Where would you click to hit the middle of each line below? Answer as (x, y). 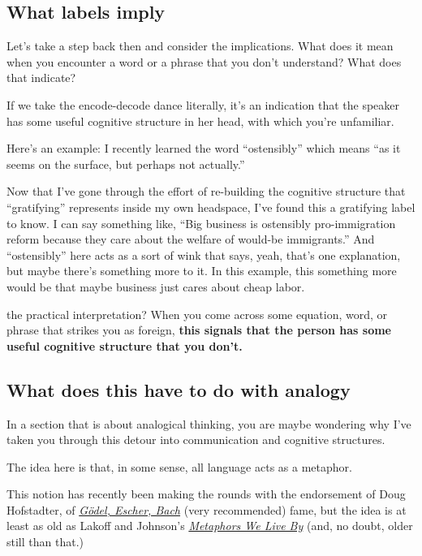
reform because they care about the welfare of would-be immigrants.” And (191, 239)
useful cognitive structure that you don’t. (125, 345)
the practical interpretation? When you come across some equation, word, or (197, 314)
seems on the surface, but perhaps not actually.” (126, 164)
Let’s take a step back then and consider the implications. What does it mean (200, 46)
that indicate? (41, 78)
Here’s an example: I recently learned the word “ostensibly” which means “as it (204, 148)
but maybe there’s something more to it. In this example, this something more (202, 271)
